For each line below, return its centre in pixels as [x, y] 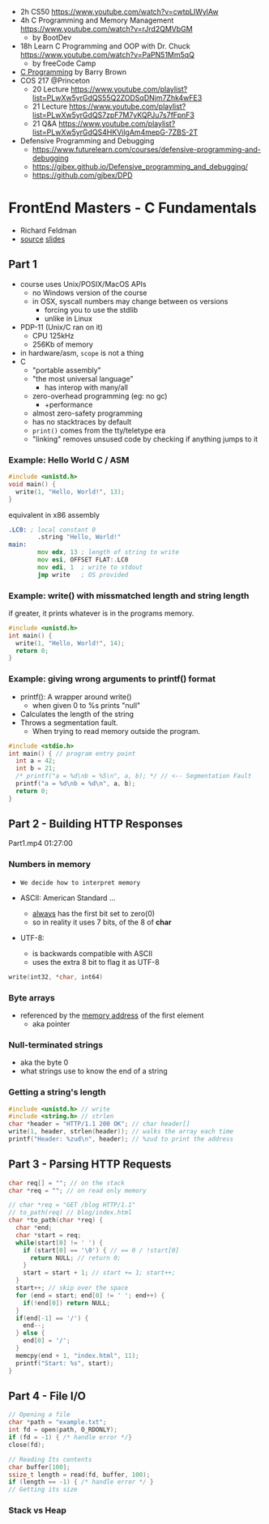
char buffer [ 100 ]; [39, 1467]
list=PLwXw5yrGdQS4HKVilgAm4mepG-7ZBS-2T [115, 132]
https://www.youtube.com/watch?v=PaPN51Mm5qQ [107, 55]
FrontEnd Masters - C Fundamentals [132, 208]
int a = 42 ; [36, 761]
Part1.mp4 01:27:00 [41, 843]
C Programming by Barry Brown [73, 72]
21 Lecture [49, 106]
